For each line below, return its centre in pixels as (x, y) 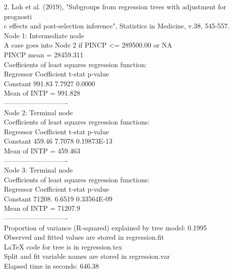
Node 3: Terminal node (38, 170)
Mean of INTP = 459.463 (42, 150)
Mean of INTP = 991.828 (42, 93)
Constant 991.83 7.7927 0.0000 (50, 83)
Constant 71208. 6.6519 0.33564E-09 (58, 198)
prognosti (18, 16)
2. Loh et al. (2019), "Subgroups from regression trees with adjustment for (115, 6)
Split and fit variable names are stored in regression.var (87, 256)
